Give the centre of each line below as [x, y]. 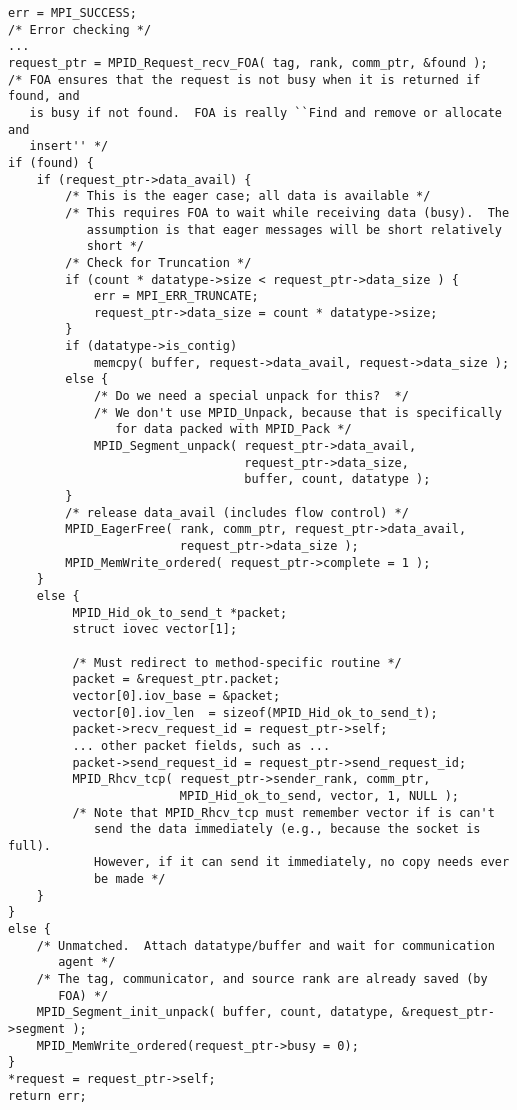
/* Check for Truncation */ [158, 262]
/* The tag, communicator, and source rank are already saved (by [262, 979]
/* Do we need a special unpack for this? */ [251, 396]
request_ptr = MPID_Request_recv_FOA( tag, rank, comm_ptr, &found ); [248, 62]
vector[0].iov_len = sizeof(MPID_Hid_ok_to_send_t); [255, 712]
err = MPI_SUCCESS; [72, 13]
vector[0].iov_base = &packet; [176, 695]
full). [29, 845]
